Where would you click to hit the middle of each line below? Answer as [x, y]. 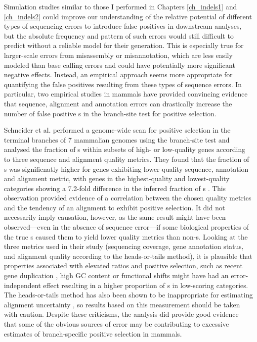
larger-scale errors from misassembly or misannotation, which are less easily [118, 55]
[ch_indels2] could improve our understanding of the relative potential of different [128, 16]
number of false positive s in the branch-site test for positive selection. [110, 113]
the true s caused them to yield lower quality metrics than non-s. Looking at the [126, 236]
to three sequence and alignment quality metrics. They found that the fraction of [127, 159]
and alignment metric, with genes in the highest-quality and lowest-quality [117, 178]
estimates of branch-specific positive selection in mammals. [93, 333]
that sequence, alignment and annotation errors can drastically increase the [118, 103]
